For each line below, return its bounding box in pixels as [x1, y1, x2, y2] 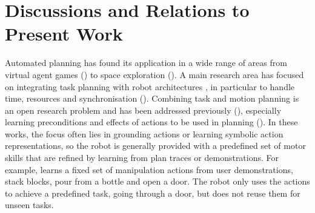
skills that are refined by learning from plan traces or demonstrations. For [5, 151, 279, 164]
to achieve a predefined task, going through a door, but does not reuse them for [5, 186, 300, 199]
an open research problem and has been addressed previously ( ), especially [5, 103, 282, 116]
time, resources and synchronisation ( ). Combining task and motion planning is [5, 92, 299, 105]
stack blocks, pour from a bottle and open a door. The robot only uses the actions [5, 175, 310, 188]
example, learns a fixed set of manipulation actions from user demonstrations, [5, 163, 293, 175]
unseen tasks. [5, 198, 54, 211]
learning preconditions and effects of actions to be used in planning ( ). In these [5, 116, 298, 128]
